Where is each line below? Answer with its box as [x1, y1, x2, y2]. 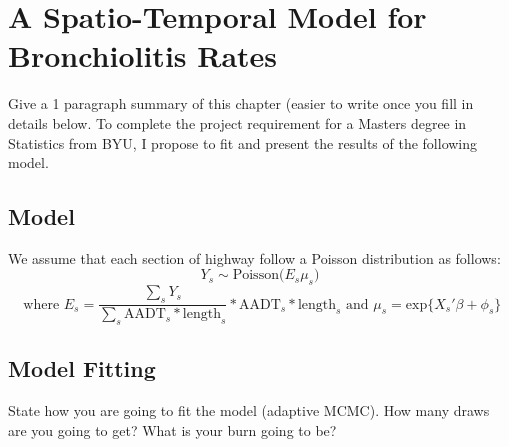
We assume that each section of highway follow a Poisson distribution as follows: [8, 247, 501, 268]
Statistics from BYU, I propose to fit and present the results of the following [8, 132, 478, 153]
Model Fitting [8, 353, 156, 384]
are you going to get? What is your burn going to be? [8, 419, 337, 440]
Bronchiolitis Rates [8, 35, 278, 76]
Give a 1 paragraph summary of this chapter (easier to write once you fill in [8, 93, 474, 114]
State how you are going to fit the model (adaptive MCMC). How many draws [8, 400, 490, 421]
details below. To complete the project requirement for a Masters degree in [8, 112, 467, 133]
